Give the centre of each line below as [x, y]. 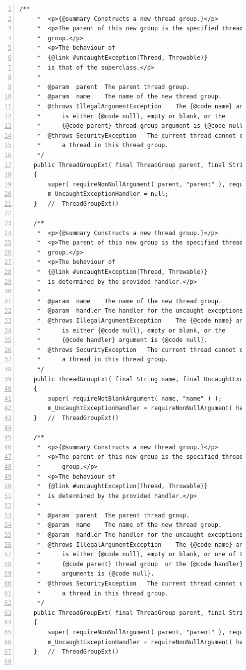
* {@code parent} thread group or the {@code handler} [140, 564]
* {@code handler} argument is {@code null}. [122, 340]
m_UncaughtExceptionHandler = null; [108, 194]
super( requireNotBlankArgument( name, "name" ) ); [135, 398]
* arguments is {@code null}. [96, 574]
